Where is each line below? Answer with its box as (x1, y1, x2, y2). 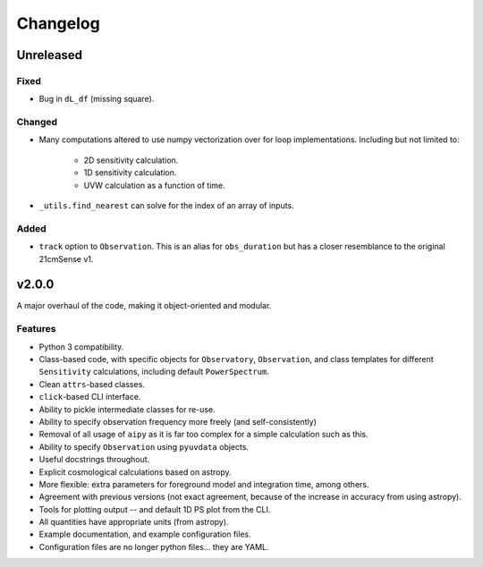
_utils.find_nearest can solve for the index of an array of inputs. (38, 200, 294, 211)
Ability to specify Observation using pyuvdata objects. (38, 441, 250, 452)
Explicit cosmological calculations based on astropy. (38, 466, 232, 478)
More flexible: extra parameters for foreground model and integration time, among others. (38, 478, 370, 489)
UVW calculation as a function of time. (83, 180, 225, 190)
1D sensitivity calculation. (83, 167, 177, 178)
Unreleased (16, 47, 83, 63)
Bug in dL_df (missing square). (38, 94, 155, 105)
